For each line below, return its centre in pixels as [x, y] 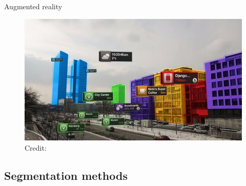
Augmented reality [33, 6]
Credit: [36, 147]
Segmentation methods [66, 175]
